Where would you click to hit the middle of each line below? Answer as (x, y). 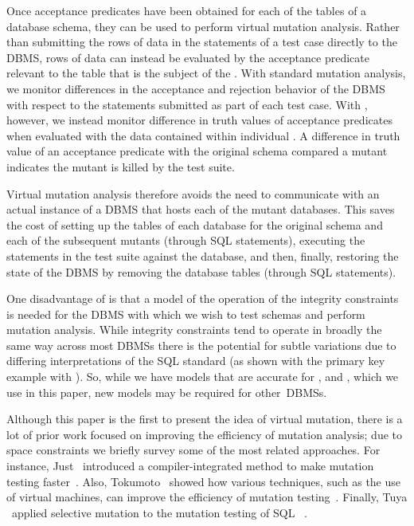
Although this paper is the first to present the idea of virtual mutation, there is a (205, 419)
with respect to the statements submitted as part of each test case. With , (187, 104)
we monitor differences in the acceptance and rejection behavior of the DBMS (196, 88)
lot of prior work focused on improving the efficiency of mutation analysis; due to (205, 434)
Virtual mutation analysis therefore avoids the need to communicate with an (193, 193)
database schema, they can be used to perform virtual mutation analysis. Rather (203, 26)
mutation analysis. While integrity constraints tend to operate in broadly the (194, 330)
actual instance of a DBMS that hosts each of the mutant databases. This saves (201, 209)
